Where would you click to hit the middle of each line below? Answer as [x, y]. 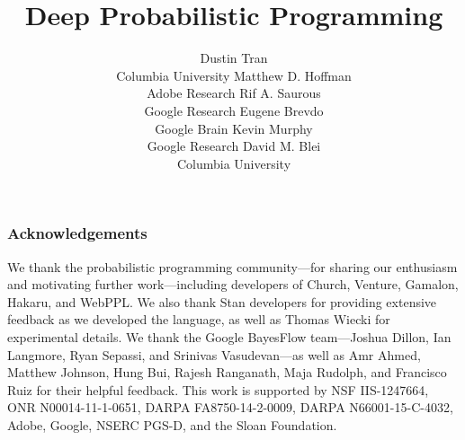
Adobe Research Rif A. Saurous [234, 93]
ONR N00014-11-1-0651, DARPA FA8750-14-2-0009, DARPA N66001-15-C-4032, [230, 407]
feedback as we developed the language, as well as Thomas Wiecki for [199, 319]
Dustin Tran [234, 58]
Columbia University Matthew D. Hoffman [234, 75]
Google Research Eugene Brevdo [234, 110]
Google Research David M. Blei [234, 146]
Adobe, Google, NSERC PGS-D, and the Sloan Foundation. [172, 424]
